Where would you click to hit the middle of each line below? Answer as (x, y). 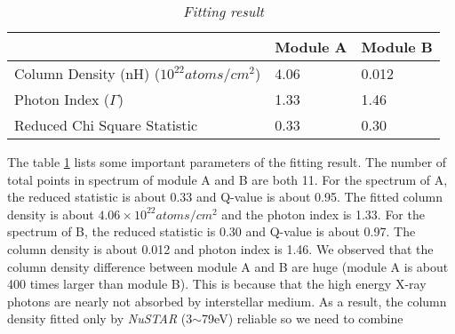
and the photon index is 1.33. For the (323, 214)
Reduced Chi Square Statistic (106, 125)
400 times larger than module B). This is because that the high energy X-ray (217, 284)
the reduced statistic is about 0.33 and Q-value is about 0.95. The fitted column (225, 197)
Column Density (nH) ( (87, 73)
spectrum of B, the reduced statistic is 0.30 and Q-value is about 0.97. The (212, 231)
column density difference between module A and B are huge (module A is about (228, 266)
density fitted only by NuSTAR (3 (100, 318)
